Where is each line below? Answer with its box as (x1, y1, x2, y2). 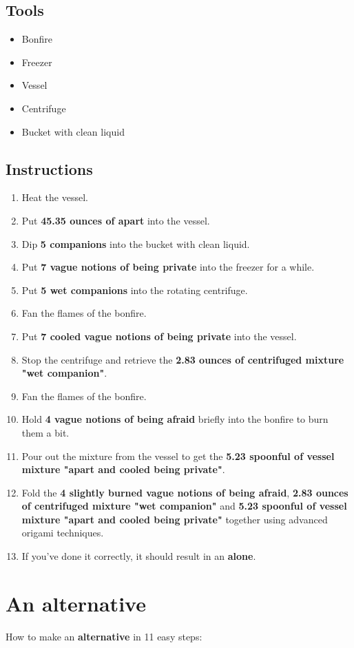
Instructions (6, 158, 93, 179)
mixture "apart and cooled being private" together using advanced (21, 512, 328, 526)
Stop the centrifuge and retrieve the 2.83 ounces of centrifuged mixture (21, 352, 344, 366)
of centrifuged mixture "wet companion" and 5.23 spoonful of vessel (21, 499, 347, 513)
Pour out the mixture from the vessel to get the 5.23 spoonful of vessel (21, 448, 335, 463)
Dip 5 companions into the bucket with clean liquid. (21, 236, 250, 251)
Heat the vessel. (21, 190, 88, 205)
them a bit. (21, 425, 70, 439)
